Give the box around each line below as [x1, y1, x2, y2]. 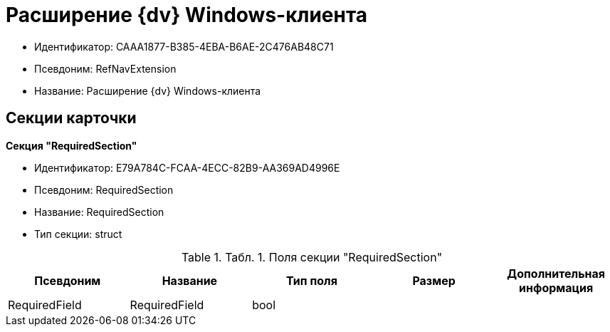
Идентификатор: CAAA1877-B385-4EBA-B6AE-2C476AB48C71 [34, 40, 334, 53]
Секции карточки [6, 109, 137, 128]
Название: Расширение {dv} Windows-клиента [34, 84, 261, 97]
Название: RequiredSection [34, 205, 164, 218]
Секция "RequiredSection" [6, 139, 137, 152]
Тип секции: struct [34, 227, 122, 240]
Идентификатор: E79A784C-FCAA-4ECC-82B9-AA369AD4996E [34, 161, 340, 174]
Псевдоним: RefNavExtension [34, 62, 177, 75]
